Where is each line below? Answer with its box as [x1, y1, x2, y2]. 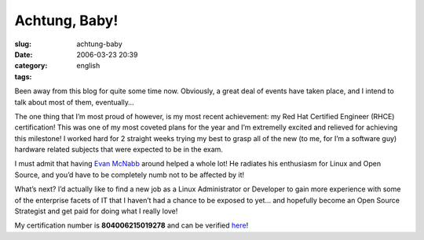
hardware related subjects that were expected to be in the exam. [14, 145, 224, 155]
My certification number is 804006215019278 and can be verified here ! [14, 220, 249, 231]
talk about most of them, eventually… [14, 97, 134, 107]
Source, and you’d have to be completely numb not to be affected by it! [14, 169, 245, 180]
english [76, 61, 101, 71]
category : [14, 61, 48, 71]
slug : [14, 39, 31, 49]
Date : [14, 49, 33, 59]
